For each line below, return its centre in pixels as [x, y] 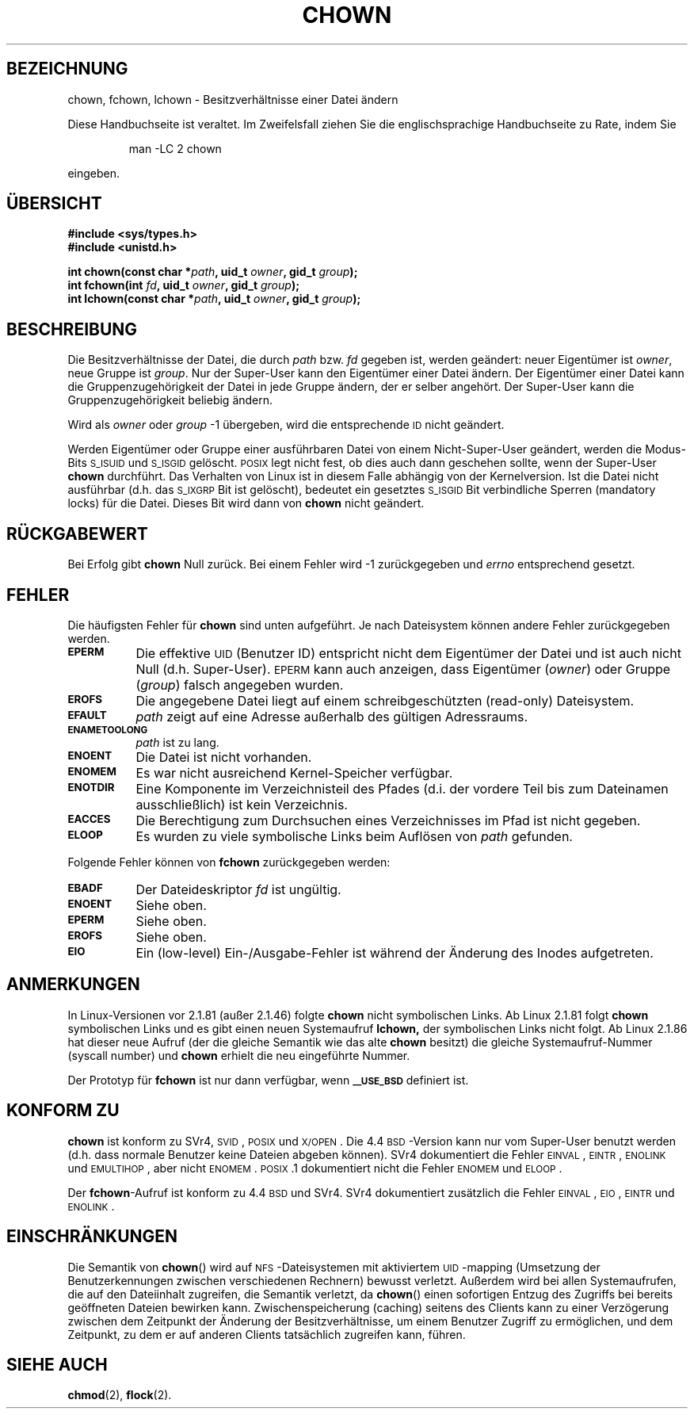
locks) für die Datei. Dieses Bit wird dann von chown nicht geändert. [246, 503]
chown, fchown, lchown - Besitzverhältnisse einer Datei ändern [233, 99]
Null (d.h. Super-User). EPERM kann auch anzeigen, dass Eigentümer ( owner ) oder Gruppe [403, 669]
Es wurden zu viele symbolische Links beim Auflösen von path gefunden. [354, 836]
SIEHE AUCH [57, 1364]
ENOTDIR [91, 787]
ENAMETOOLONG [108, 730]
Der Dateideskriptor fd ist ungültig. [238, 889]
